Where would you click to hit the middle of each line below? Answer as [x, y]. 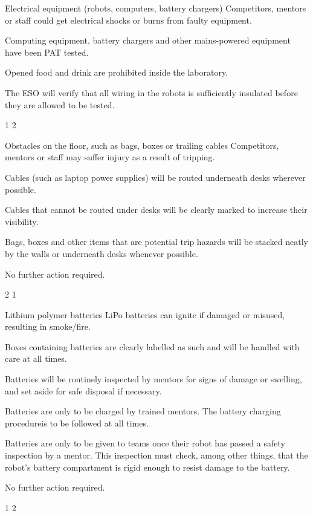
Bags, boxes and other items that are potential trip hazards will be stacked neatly [156, 242]
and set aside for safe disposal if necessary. [83, 390]
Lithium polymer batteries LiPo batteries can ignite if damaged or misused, [145, 314]
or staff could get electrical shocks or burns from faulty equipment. [128, 20]
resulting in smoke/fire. [48, 326]
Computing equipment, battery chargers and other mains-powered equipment [148, 40]
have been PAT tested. [47, 52]
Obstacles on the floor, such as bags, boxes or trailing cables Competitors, [142, 145]
